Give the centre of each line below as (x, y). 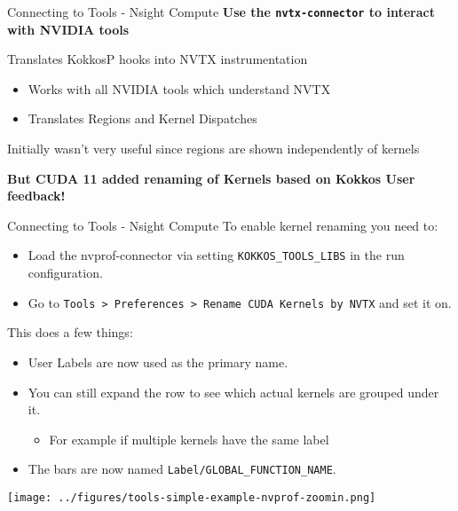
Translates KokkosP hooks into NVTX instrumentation (158, 59)
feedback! (36, 196)
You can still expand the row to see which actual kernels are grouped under (233, 392)
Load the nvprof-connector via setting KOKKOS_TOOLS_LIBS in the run (216, 255)
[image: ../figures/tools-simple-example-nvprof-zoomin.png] (192, 497)
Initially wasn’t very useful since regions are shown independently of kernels (213, 149)
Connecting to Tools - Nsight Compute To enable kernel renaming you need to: (223, 225)
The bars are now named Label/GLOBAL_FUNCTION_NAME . (182, 469)
